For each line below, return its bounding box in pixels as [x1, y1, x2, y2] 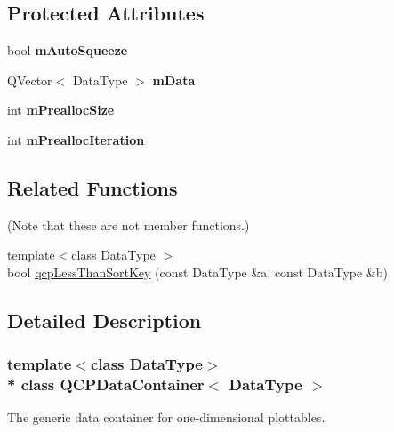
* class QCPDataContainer [7, 373, 205, 396]
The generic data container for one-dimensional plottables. [7, 408, 326, 427]
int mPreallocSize [7, 100, 115, 119]
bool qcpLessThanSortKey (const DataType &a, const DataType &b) [7, 262, 388, 281]
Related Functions [7, 173, 178, 201]
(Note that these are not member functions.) [7, 215, 250, 234]
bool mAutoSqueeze [7, 41, 128, 60]
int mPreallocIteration [7, 130, 145, 148]
